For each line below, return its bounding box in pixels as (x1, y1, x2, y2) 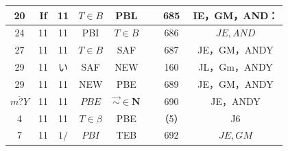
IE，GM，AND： (193, 8, 278, 22)
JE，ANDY (211, 93, 261, 108)
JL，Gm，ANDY (198, 60, 273, 74)
